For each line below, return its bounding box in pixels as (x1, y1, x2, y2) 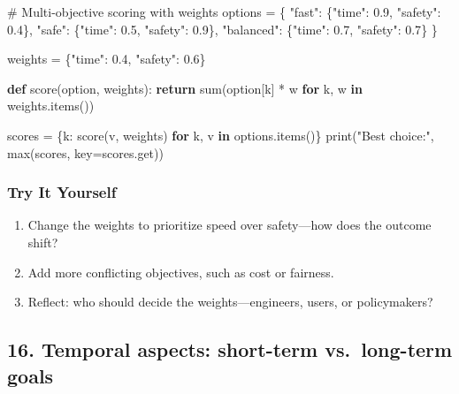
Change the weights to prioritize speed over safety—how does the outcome (27, 216, 432, 234)
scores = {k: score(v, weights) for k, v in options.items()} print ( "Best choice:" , (7, 125, 434, 144)
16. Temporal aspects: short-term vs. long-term (7, 336, 453, 363)
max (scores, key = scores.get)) (7, 143, 164, 162)
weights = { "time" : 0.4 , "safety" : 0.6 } (7, 49, 206, 68)
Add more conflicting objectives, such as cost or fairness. (27, 262, 334, 281)
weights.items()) (7, 96, 95, 115)
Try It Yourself (7, 181, 117, 203)
